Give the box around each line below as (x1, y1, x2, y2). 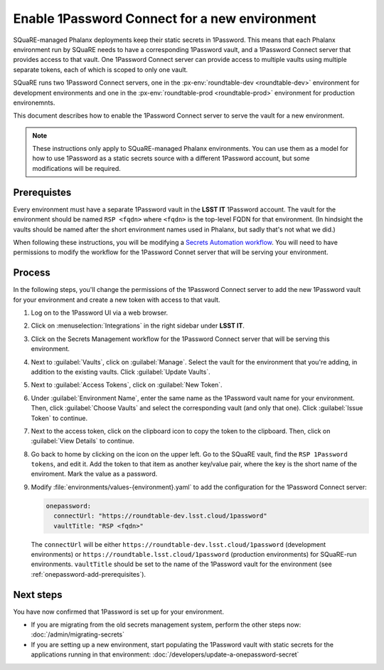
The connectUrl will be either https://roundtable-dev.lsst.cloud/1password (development (31, 540, 326, 548)
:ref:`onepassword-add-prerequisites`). (31, 570, 146, 578)
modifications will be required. (32, 164, 121, 172)
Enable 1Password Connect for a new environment (13, 11, 316, 26)
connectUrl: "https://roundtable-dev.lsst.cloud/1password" (53, 512, 267, 520)
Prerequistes (13, 186, 72, 199)
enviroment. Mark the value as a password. (31, 470, 158, 478)
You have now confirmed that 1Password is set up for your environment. (13, 607, 224, 616)
